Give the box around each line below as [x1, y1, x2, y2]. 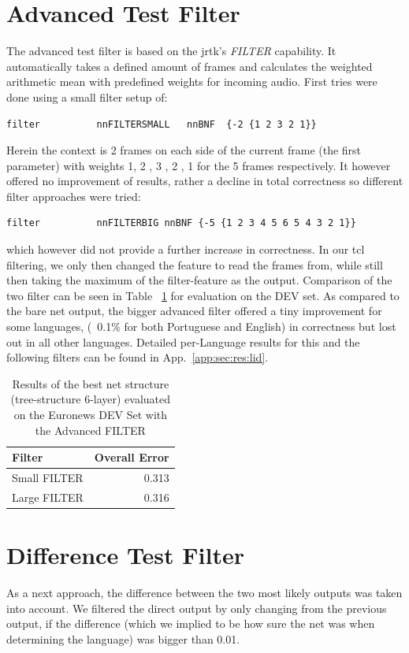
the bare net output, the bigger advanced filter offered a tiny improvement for [6, 302, 382, 319]
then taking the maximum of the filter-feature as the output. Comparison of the [6, 272, 392, 288]
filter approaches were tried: [6, 187, 141, 204]
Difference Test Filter [6, 539, 244, 571]
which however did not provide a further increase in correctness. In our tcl [6, 241, 365, 258]
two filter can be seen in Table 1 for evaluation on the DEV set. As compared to [6, 287, 400, 303]
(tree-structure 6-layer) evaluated [10, 391, 171, 407]
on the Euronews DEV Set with [13, 406, 168, 422]
